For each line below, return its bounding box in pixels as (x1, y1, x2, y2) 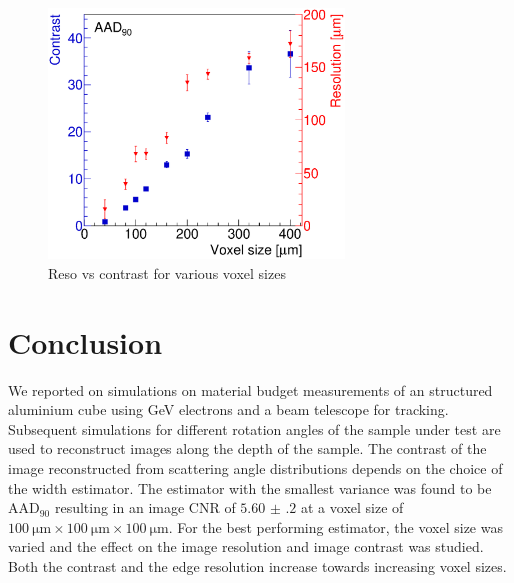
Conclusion (8, 321, 163, 362)
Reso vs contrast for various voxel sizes (48, 262, 286, 283)
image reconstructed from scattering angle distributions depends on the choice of (8, 457, 503, 478)
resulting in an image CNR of (54, 497, 236, 518)
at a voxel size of (301, 497, 404, 518)
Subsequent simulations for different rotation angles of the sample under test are (8, 418, 501, 439)
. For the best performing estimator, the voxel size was (168, 516, 503, 537)
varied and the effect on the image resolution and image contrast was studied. (8, 536, 484, 557)
